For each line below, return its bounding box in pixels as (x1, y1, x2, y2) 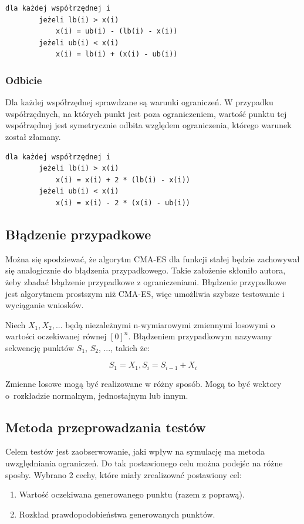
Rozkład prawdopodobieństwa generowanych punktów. (19, 508, 215, 520)
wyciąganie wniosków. (5, 299, 84, 311)
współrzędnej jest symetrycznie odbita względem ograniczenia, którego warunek (5, 119, 292, 131)
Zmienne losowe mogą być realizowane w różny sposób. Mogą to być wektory (5, 377, 282, 389)
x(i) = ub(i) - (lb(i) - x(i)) (55, 27, 178, 36)
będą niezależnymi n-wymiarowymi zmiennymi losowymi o (65, 318, 275, 331)
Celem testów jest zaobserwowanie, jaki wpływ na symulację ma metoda (5, 445, 265, 458)
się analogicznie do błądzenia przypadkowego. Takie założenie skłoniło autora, (5, 264, 286, 276)
